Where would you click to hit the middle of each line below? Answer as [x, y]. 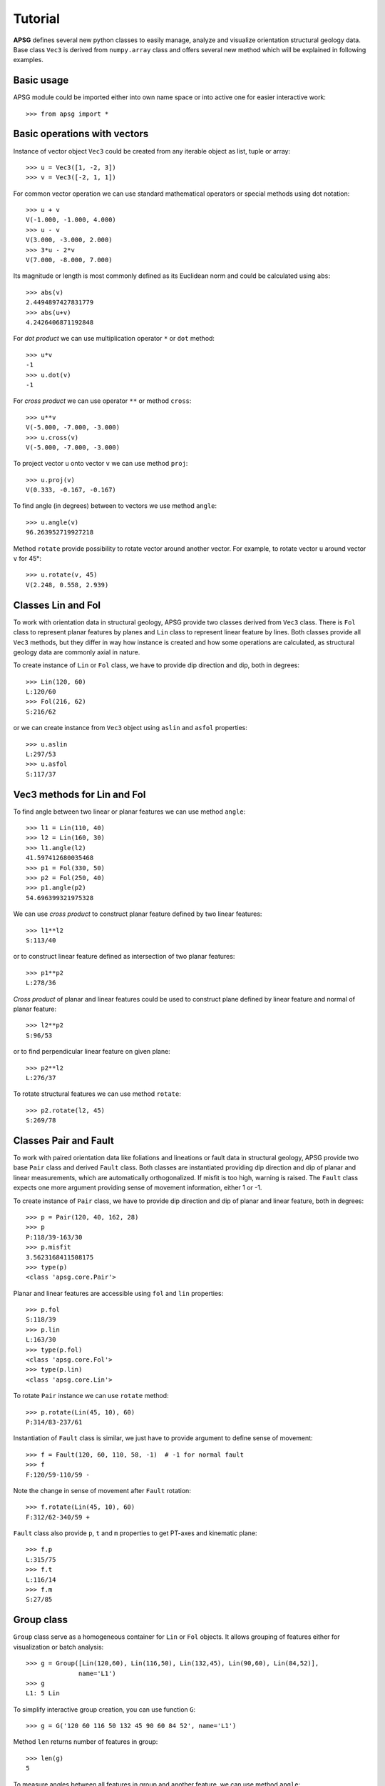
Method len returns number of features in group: [86, 1742]
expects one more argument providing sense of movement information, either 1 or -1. [138, 1188]
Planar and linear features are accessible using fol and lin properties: [118, 1293]
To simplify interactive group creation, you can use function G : [104, 1709]
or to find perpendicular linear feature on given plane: [92, 1052]
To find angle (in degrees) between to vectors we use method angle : [115, 506]
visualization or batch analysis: [58, 1647]
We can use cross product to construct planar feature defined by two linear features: [138, 914]
